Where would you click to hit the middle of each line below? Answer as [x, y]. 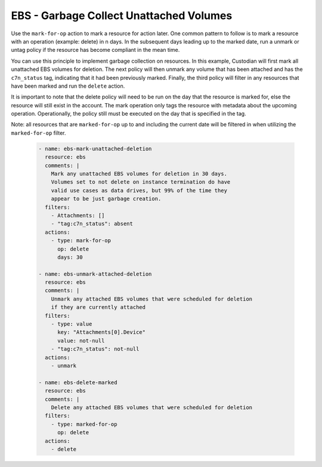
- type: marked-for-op [84, 424]
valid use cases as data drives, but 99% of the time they [139, 190]
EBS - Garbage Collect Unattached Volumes [122, 16]
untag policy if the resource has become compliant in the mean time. [95, 50]
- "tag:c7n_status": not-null [95, 349]
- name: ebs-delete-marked [78, 382]
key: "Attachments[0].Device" [102, 332]
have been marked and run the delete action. [68, 86]
